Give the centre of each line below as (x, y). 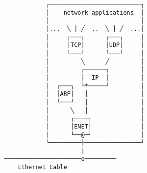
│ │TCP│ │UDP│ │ (95, 45)
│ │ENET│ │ (95, 126)
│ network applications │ (95, 12)
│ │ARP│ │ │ (95, 94)
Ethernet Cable (42, 167)
